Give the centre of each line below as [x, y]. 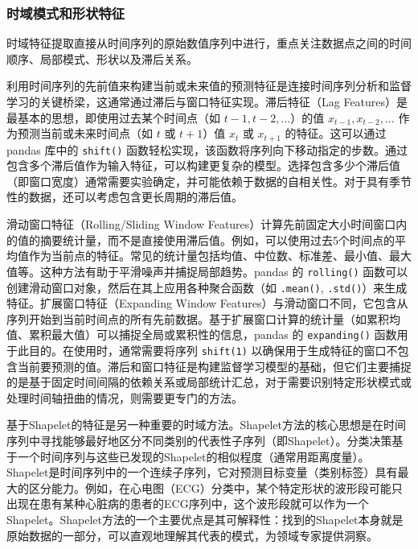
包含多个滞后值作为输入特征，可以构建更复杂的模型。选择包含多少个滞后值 [203, 165]
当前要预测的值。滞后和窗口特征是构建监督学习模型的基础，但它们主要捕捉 [214, 366]
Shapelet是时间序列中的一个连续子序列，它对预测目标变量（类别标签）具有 [202, 472]
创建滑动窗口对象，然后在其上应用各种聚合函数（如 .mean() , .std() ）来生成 [207, 287]
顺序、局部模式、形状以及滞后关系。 [102, 58]
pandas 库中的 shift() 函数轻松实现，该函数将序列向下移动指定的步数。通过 [207, 149]
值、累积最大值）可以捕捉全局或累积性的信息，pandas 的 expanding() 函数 [202, 334]
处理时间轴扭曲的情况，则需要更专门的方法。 [125, 397]
